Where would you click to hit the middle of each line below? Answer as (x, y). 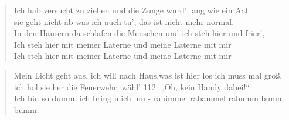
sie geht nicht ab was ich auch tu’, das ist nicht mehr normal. (124, 21)
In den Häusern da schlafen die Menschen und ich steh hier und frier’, (139, 33)
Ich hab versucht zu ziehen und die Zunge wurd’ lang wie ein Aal (131, 10)
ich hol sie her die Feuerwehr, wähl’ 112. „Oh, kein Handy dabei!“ (132, 87)
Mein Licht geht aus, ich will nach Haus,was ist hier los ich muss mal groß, (148, 75)
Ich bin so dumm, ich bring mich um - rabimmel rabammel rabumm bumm (149, 98)
